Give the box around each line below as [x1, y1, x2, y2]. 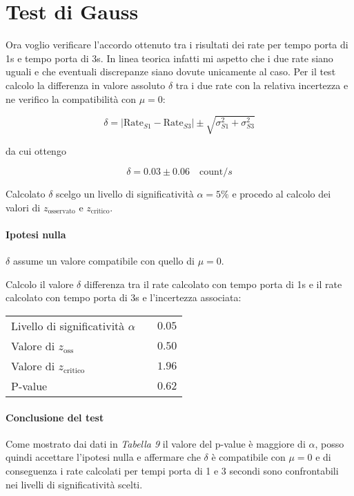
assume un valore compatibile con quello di [12, 254, 195, 268]
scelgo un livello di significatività [56, 187, 194, 201]
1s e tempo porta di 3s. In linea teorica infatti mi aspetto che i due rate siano [6, 50, 333, 65]
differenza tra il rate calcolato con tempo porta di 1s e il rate [83, 276, 342, 291]
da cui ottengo [6, 143, 66, 158]
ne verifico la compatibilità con [6, 91, 137, 106]
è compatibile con [211, 450, 286, 464]
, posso [315, 436, 344, 450]
